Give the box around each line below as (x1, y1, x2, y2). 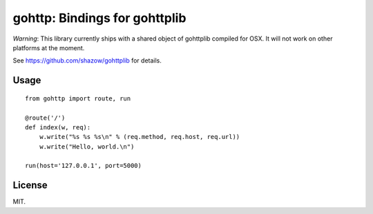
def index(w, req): (25, 123, 91, 131)
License (12, 180, 48, 191)
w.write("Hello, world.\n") (39, 142, 135, 151)
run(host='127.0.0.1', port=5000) (25, 162, 142, 170)
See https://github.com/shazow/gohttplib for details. (12, 56, 162, 65)
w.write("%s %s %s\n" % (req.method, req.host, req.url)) (39, 133, 240, 141)
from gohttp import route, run (25, 94, 131, 103)
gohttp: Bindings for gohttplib (12, 10, 186, 25)
